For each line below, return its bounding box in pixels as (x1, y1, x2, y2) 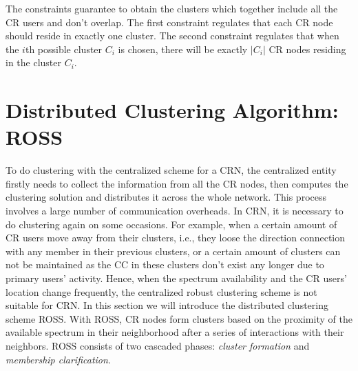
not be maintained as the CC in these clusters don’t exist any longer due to (6, 257, 324, 272)
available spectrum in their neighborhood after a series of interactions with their (6, 325, 344, 339)
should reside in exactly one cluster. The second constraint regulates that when (6, 28, 339, 43)
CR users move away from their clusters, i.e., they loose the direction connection (6, 230, 346, 245)
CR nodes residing (268, 41, 346, 56)
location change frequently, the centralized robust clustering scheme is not (6, 284, 317, 299)
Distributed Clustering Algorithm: (6, 96, 339, 124)
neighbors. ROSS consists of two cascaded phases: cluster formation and (6, 339, 310, 352)
